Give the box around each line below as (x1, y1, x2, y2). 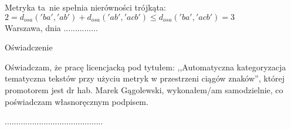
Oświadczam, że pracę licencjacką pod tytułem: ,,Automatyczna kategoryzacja (5, 60, 286, 73)
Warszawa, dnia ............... (5, 21, 98, 33)
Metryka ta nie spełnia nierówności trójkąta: (5, 1, 166, 13)
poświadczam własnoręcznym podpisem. (5, 95, 148, 107)
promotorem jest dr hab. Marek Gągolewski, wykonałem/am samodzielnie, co (5, 83, 283, 96)
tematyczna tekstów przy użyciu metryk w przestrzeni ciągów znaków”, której (5, 72, 285, 84)
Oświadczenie (5, 41, 53, 53)
